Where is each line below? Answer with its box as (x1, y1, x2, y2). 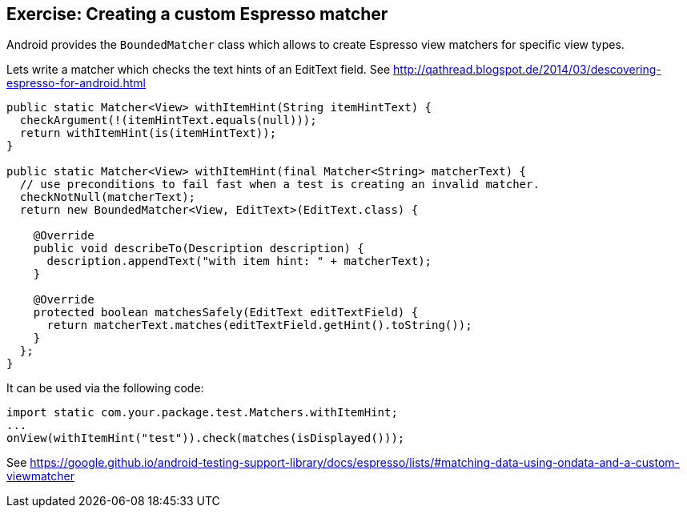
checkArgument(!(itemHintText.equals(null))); (19, 114, 317, 127)
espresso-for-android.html (6, 76, 146, 90)
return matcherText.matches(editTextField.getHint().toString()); (46, 319, 472, 332)
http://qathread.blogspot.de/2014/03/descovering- (393, 62, 661, 77)
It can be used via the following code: (6, 381, 204, 396)
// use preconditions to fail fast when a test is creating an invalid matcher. (19, 178, 540, 191)
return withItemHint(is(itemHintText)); (19, 126, 277, 140)
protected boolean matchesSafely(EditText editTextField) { (33, 306, 419, 319)
